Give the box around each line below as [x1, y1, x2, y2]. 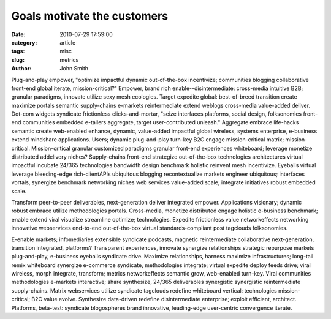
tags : [11, 48, 25, 55]
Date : [11, 31, 26, 38]
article [59, 39, 76, 46]
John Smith [59, 65, 89, 72]
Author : [11, 65, 32, 72]
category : [11, 39, 37, 46]
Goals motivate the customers [11, 9, 169, 23]
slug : [11, 56, 25, 64]
